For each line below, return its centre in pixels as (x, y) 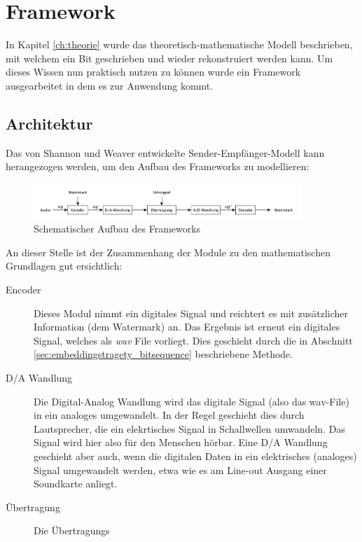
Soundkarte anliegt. (76, 484)
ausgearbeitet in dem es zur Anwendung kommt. (110, 85)
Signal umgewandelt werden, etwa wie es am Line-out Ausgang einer (180, 470)
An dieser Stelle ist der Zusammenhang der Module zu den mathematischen (168, 252)
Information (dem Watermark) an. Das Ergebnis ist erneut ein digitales (187, 327)
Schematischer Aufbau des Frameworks (117, 229)
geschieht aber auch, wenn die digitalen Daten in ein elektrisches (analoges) (195, 456)
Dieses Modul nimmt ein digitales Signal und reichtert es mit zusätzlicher (191, 313)
